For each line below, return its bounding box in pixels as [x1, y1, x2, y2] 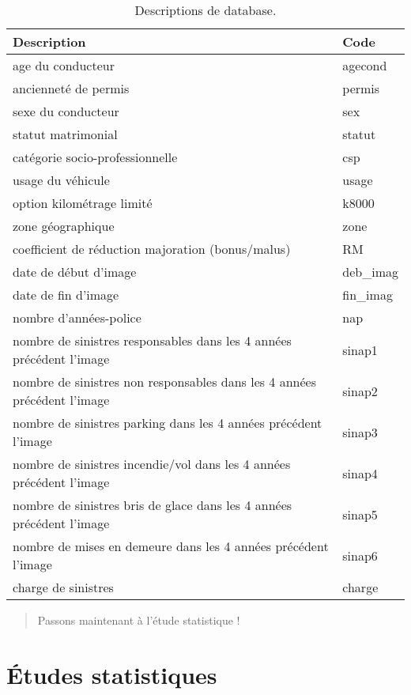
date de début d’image [13, 263, 137, 281]
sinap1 [342, 340, 378, 359]
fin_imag [342, 285, 393, 304]
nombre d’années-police [13, 308, 141, 327]
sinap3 [342, 422, 378, 441]
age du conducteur [13, 56, 115, 74]
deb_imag [342, 263, 398, 281]
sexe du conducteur [13, 102, 119, 120]
